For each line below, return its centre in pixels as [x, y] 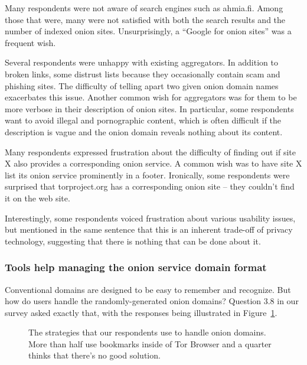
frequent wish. [30, 42]
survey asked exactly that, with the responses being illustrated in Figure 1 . [141, 312]
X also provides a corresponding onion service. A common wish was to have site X [153, 163]
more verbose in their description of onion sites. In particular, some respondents [149, 108]
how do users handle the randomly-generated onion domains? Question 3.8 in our [152, 301]
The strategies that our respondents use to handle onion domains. [147, 332]
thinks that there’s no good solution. [94, 355]
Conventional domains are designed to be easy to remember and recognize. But [148, 289]
